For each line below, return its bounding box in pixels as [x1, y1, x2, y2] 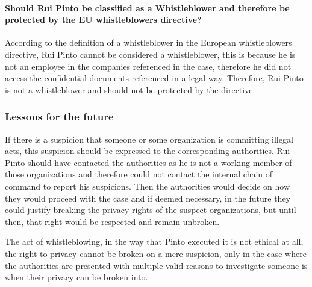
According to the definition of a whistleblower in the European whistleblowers [5, 36, 292, 49]
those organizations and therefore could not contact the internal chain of [5, 168, 273, 181]
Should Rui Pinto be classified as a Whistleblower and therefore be [5, 1, 290, 14]
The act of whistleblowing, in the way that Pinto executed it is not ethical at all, [5, 235, 304, 248]
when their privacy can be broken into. [5, 271, 148, 283]
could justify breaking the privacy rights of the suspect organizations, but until [5, 203, 296, 216]
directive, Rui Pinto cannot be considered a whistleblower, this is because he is [5, 48, 296, 60]
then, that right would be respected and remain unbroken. [5, 215, 220, 227]
